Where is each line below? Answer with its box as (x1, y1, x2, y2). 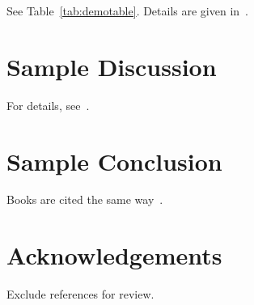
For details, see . (6, 96, 90, 113)
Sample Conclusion (6, 144, 222, 177)
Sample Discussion (6, 49, 217, 83)
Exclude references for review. (6, 286, 155, 303)
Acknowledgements (6, 239, 222, 272)
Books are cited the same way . (6, 191, 163, 208)
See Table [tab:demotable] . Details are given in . (6, 2, 248, 19)
